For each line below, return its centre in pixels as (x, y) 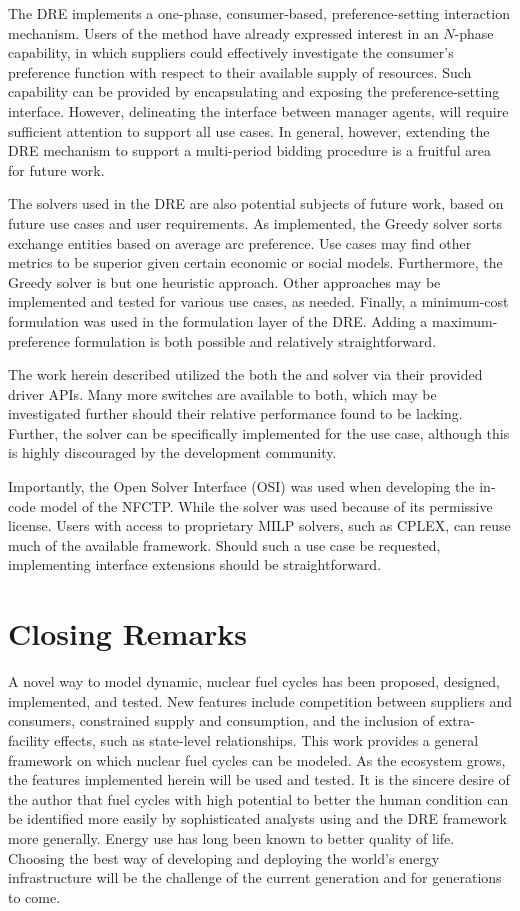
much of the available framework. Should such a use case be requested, (224, 544)
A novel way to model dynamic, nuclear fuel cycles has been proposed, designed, (254, 681)
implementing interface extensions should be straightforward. (195, 564)
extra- (456, 720)
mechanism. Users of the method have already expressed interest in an (223, 32)
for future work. (56, 169)
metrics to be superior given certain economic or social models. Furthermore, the (255, 262)
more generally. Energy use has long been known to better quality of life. (231, 837)
